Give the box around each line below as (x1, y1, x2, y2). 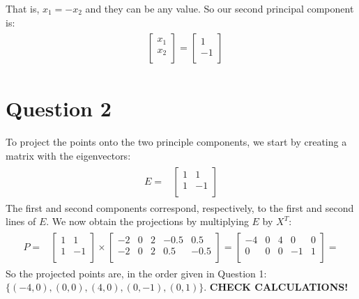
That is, (6, 1, 40, 15)
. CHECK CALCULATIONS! (204, 279, 349, 294)
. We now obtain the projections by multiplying (46, 214, 249, 229)
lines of (6, 214, 36, 229)
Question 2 (6, 94, 112, 123)
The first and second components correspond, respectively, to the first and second (6, 200, 354, 215)
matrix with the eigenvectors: (6, 148, 131, 162)
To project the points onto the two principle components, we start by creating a (6, 135, 347, 149)
